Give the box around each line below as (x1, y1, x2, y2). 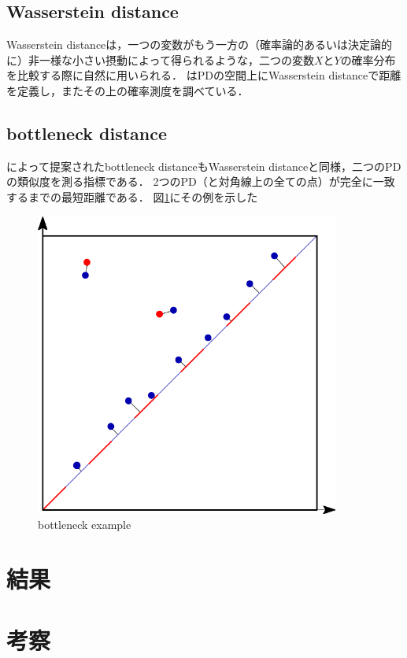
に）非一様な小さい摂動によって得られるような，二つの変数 (6, 51, 314, 68)
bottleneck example (38, 516, 131, 533)
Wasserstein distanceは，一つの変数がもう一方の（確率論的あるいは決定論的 (6, 36, 392, 53)
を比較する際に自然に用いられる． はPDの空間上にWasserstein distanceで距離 (6, 67, 401, 83)
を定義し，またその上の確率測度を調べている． (6, 82, 249, 98)
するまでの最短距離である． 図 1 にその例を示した (6, 188, 258, 205)
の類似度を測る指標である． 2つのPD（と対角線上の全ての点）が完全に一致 (6, 173, 395, 190)
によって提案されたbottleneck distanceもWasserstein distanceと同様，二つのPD (6, 157, 401, 174)
